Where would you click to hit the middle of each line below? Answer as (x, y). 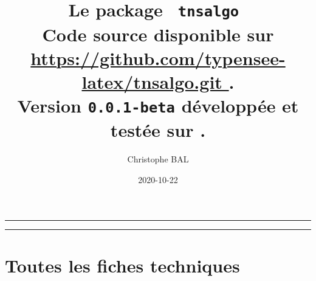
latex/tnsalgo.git (152, 81)
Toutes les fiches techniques (122, 265)
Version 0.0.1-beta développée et (158, 106)
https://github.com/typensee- (158, 57)
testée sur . (158, 130)
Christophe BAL (158, 159)
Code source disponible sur (158, 34)
